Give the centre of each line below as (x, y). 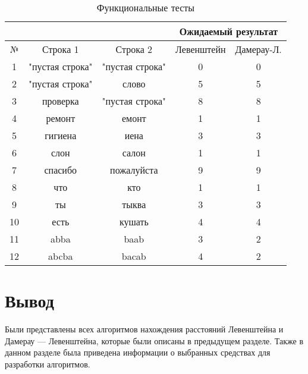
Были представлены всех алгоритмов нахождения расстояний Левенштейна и (144, 329)
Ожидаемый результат (229, 31)
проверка (60, 101)
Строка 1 (60, 49)
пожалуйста (134, 170)
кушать (134, 221)
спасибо (61, 170)
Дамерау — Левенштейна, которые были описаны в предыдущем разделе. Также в (154, 340)
